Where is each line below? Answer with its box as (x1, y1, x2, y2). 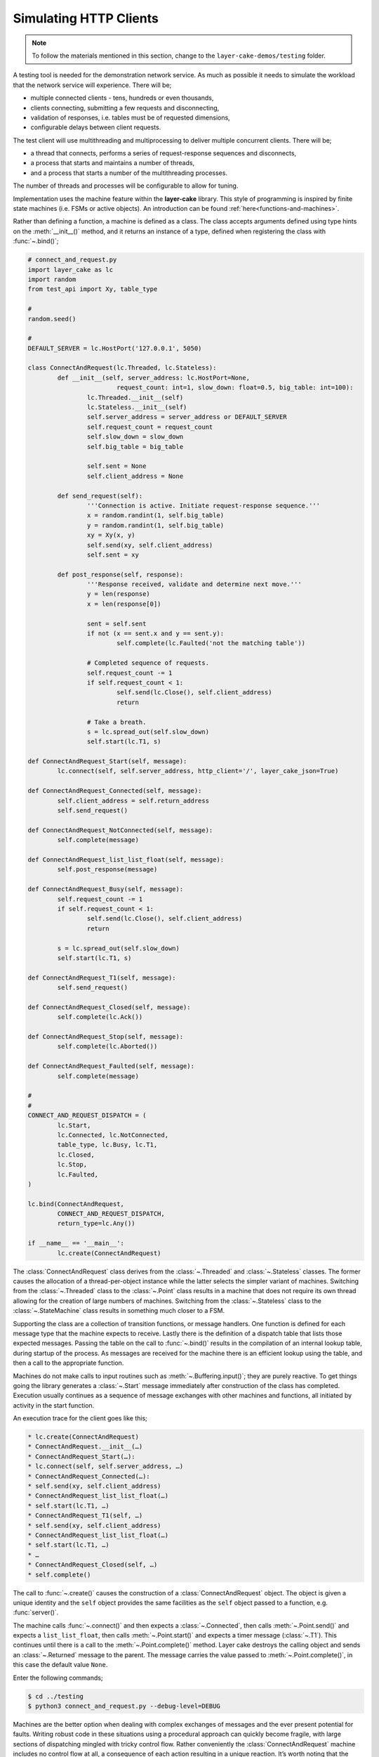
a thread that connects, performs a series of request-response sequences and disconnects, (30, 149, 297, 157)
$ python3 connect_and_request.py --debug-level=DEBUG (27, 1702, 220, 1711)
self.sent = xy (86, 550, 140, 559)
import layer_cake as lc (27, 266, 114, 273)
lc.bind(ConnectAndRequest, (27, 1200, 124, 1208)
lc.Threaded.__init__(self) (86, 394, 184, 401)
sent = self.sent (86, 619, 147, 628)
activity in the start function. (13, 1401, 95, 1409)
